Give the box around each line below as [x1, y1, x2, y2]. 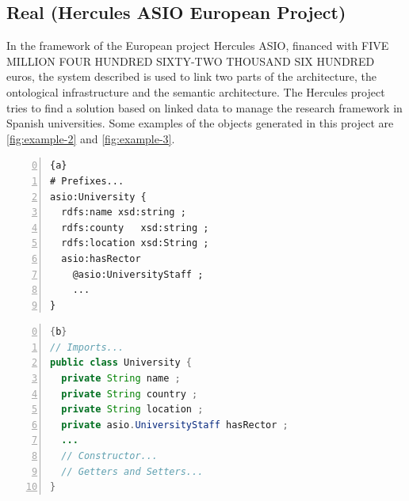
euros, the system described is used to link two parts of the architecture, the [6, 68, 377, 85]
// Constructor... [61, 450, 159, 462]
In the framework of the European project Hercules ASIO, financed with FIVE [6, 37, 389, 54]
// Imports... [50, 341, 124, 353]
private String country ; [61, 388, 198, 400]
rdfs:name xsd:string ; [61, 207, 186, 218]
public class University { [50, 357, 192, 369]
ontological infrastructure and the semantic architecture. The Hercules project [6, 83, 385, 100]
